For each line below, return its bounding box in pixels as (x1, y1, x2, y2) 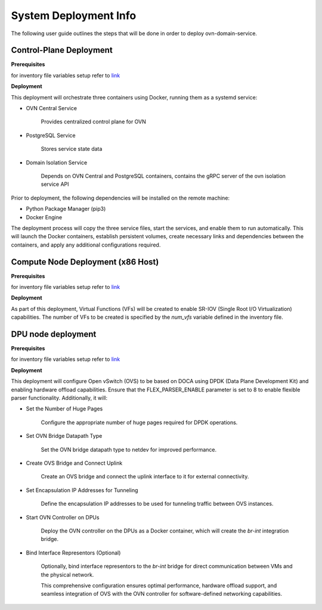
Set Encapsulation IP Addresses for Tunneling (26, 486, 138, 494)
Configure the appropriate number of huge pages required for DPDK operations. (41, 419, 238, 426)
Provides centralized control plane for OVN (41, 118, 146, 125)
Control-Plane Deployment (11, 45, 113, 55)
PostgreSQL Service (26, 132, 76, 139)
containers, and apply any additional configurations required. (11, 241, 161, 248)
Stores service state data (41, 145, 103, 152)
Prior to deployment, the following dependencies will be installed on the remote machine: (11, 194, 230, 201)
